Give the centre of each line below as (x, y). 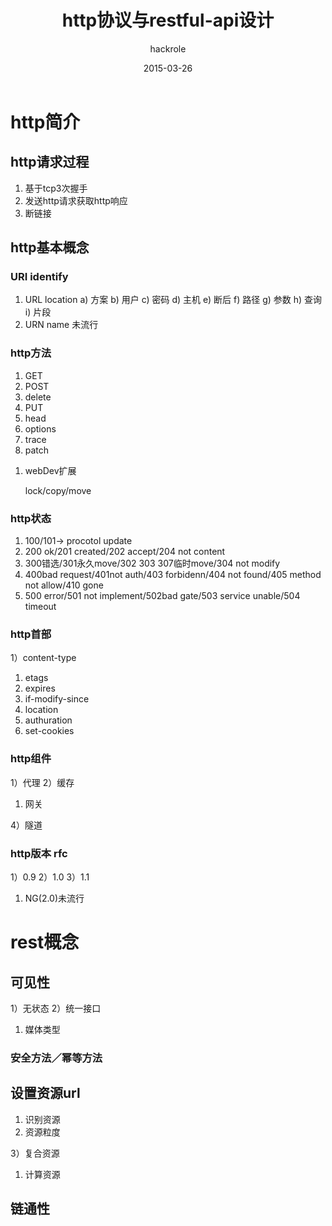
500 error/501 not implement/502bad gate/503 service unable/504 (162, 596)
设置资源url (45, 1093)
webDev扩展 (50, 470)
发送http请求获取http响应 (76, 200)
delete (38, 397)
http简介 (45, 122)
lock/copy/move (58, 490)
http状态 (31, 518)
